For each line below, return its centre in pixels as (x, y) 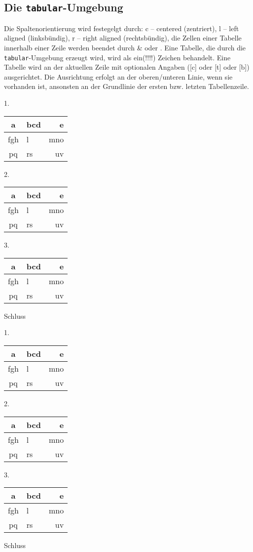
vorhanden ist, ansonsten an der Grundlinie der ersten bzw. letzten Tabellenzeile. (126, 86)
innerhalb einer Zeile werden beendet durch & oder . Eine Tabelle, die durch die (125, 47)
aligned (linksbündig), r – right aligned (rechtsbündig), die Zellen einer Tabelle (123, 38)
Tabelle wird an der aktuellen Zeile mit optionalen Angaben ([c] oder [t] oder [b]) (127, 67)
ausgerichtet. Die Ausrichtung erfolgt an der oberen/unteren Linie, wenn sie (118, 76)
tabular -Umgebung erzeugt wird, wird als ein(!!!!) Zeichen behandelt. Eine (117, 57)
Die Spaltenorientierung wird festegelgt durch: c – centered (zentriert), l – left (122, 28)
